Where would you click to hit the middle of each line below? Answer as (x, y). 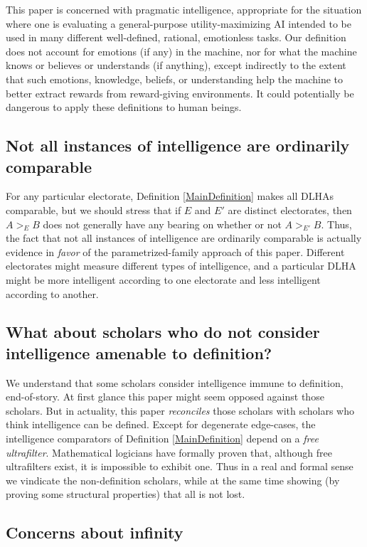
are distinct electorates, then (290, 209)
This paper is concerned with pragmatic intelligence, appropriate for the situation (184, 9)
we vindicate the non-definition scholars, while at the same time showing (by (173, 480)
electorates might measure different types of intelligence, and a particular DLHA (181, 266)
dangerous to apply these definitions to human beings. (124, 107)
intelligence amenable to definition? (139, 352)
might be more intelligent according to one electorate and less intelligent (163, 279)
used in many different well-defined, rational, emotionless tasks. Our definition (176, 37)
